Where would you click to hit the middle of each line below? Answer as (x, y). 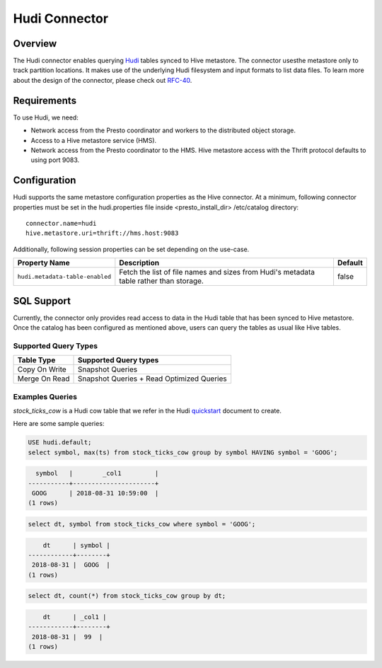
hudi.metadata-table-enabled (64, 276)
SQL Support (42, 301)
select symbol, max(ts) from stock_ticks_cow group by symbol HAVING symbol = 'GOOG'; (183, 452)
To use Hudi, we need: (46, 117)
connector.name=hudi (61, 223)
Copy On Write (42, 369)
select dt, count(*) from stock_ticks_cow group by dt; (127, 596)
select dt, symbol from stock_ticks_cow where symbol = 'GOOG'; (142, 524)
